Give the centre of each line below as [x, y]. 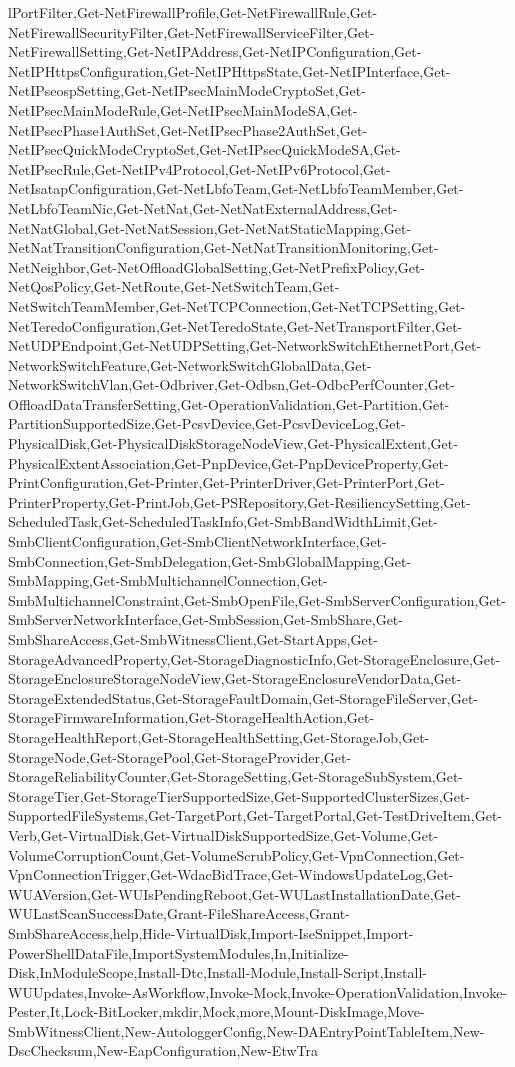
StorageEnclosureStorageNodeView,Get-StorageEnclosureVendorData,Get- [235, 678]
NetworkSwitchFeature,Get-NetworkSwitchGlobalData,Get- [190, 364]
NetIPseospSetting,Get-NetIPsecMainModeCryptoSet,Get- [187, 90]
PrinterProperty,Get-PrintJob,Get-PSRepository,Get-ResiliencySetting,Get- [239, 501]
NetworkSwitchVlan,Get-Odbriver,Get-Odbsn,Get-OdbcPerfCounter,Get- [231, 384]
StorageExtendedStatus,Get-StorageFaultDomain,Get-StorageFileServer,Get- [243, 697]
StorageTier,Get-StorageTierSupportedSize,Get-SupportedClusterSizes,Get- [239, 795]
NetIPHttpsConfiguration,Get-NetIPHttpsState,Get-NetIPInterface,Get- [229, 70]
